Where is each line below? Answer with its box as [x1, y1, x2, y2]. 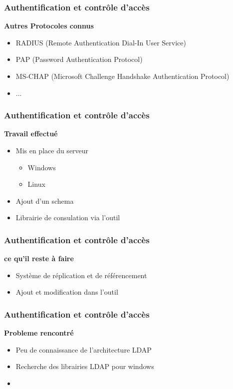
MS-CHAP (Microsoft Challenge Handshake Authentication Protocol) [15, 71, 230, 81]
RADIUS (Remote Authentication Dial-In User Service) [15, 37, 186, 47]
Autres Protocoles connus [4, 20, 94, 31]
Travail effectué [4, 128, 58, 139]
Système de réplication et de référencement [15, 270, 147, 280]
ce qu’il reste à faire [4, 253, 74, 264]
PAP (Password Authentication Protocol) [15, 54, 143, 64]
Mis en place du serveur [15, 145, 89, 155]
